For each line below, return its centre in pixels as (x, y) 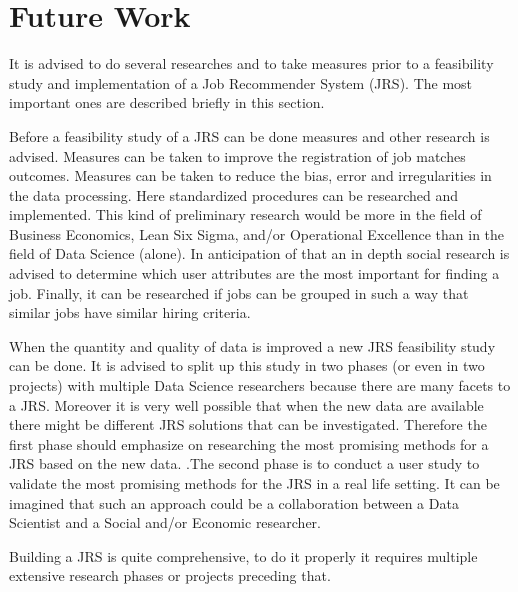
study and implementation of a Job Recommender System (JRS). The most (241, 82)
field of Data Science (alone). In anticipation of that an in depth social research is (259, 253)
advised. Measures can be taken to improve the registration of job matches (237, 155)
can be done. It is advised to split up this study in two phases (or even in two (247, 365)
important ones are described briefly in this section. (167, 102)
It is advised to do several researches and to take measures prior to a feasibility (251, 63)
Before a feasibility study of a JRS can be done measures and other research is (249, 135)
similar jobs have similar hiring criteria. (130, 312)
